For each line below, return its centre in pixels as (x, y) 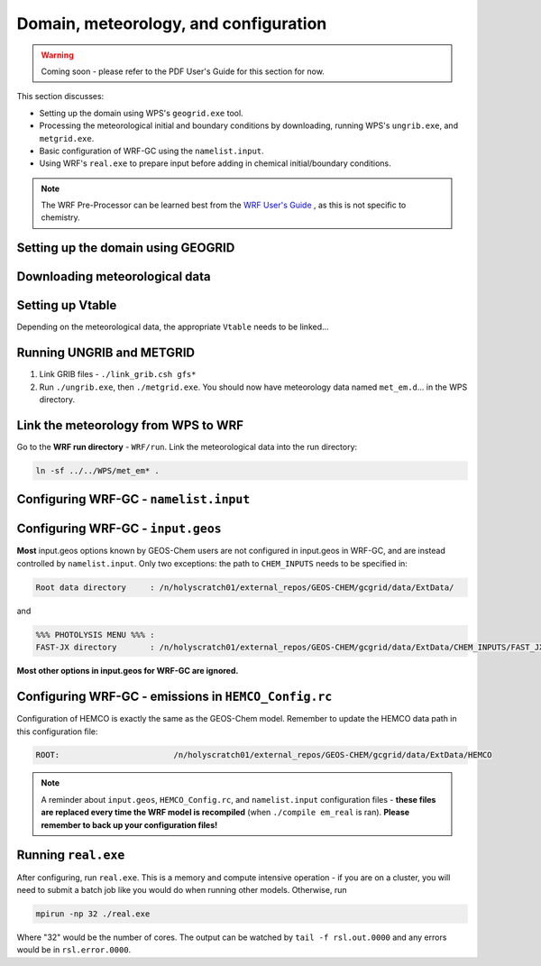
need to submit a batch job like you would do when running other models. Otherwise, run (182, 889)
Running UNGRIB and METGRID (106, 353)
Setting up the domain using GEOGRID (126, 248)
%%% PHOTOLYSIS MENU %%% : (95, 635)
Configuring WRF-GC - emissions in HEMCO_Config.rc (174, 697)
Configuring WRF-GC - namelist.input (133, 499)
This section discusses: (60, 97)
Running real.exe (71, 856)
